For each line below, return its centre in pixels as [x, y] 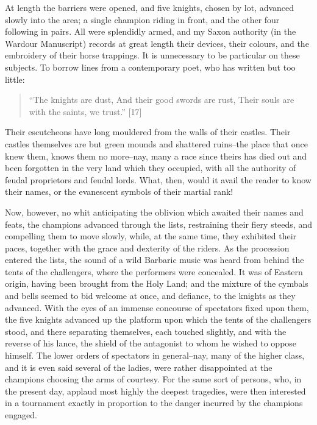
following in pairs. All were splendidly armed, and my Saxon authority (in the [151, 31]
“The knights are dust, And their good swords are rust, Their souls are [162, 100]
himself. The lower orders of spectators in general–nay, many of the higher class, [155, 355]
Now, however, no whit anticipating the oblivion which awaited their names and [154, 212]
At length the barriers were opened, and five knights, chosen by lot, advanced [150, 7]
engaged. [21, 415]
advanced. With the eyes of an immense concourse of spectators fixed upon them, [157, 307]
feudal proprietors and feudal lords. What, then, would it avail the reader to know [158, 179]
